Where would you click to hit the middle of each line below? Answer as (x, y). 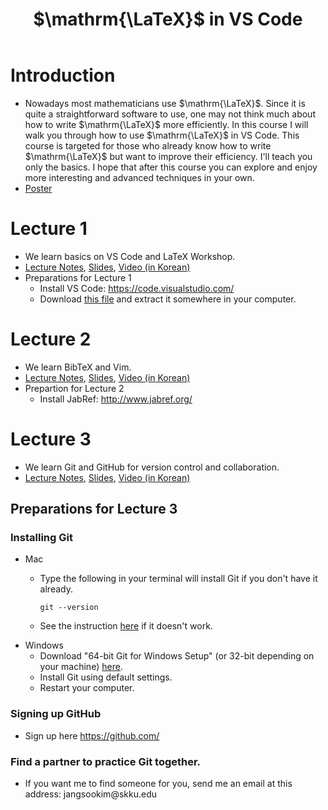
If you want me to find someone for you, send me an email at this (158, 784)
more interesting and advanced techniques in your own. (139, 177)
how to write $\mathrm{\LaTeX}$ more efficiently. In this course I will (166, 124)
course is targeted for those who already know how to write (148, 145)
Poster (38, 188)
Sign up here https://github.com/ (92, 735)
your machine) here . (81, 667)
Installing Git (41, 538)
